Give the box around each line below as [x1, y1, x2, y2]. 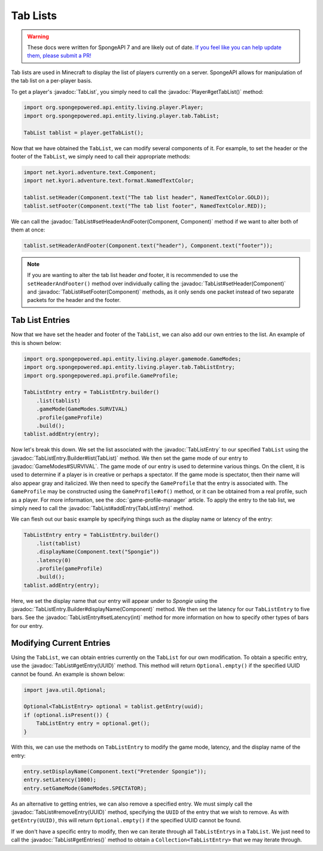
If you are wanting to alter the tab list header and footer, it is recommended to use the [27, 272, 239, 279]
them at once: [11, 226, 45, 233]
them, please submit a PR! [27, 52, 92, 59]
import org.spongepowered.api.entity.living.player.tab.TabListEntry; [23, 364, 236, 371]
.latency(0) [36, 557, 72, 563]
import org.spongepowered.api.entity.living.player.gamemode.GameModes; [23, 355, 242, 362]
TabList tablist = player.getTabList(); [23, 129, 144, 136]
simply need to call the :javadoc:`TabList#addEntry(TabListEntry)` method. [11, 505, 194, 511]
